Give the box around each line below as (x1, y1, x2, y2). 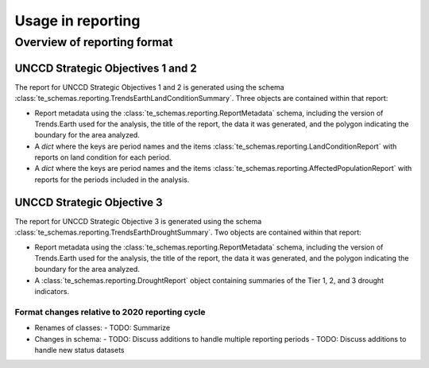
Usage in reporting (14, 12, 141, 29)
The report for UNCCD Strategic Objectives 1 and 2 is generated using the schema (14, 82, 285, 91)
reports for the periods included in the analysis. (34, 175, 190, 184)
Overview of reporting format (14, 35, 173, 49)
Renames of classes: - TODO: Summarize (34, 323, 171, 333)
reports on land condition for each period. (34, 153, 172, 162)
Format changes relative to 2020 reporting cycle (14, 306, 206, 317)
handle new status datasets (34, 346, 125, 355)
